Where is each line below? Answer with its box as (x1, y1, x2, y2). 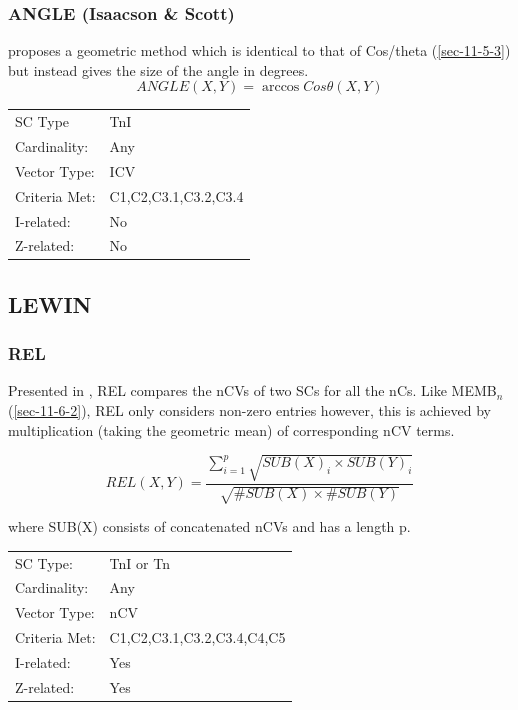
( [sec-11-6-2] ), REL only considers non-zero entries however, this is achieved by (8, 400, 491, 421)
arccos (261, 80, 300, 95)
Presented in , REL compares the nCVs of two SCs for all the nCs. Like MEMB (8, 380, 497, 401)
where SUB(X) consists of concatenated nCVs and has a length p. (8, 516, 411, 537)
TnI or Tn (109, 552, 170, 573)
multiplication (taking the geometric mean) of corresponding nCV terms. (8, 419, 455, 440)
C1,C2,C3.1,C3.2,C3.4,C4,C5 (109, 627, 286, 648)
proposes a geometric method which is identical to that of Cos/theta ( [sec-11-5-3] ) (8, 40, 511, 61)
